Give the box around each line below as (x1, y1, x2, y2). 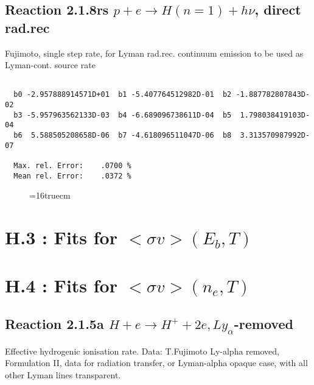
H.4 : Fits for (5, 272, 117, 297)
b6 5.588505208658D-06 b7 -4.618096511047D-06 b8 (13, 131, 232, 140)
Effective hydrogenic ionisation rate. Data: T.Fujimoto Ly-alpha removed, (5, 344, 279, 357)
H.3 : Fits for (5, 225, 117, 250)
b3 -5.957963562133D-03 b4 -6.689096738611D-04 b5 (13, 110, 232, 119)
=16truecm (29, 189, 71, 202)
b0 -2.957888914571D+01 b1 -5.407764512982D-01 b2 (13, 90, 232, 99)
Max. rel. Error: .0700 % (13, 161, 131, 171)
